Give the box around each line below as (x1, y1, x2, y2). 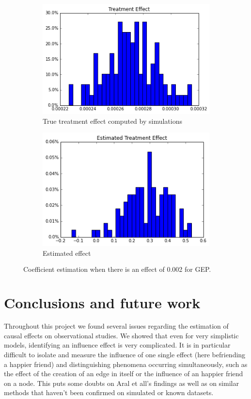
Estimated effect (43, 248, 91, 258)
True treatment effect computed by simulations (43, 116, 182, 126)
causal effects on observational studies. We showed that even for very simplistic (4, 330, 239, 340)
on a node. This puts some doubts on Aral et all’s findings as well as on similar (4, 378, 239, 388)
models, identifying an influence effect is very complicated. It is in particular (4, 340, 231, 350)
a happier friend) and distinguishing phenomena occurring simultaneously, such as (4, 359, 248, 369)
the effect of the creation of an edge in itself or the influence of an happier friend (4, 368, 243, 379)
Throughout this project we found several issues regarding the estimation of (4, 321, 229, 331)
